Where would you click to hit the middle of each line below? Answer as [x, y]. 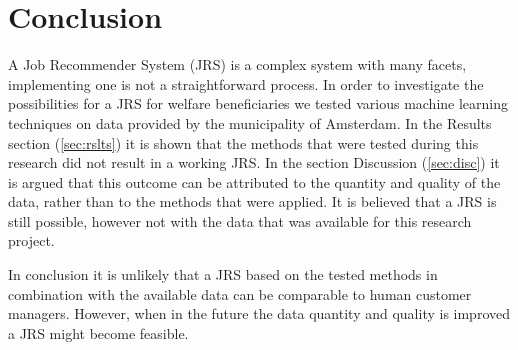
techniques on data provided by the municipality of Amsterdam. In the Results [250, 122]
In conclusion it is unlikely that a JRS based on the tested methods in [223, 274]
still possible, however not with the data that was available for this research [240, 220]
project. [31, 240]
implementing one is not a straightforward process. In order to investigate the [246, 83]
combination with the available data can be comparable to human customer [240, 293]
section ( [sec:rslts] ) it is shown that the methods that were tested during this [243, 142]
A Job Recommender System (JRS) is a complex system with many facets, [237, 64]
